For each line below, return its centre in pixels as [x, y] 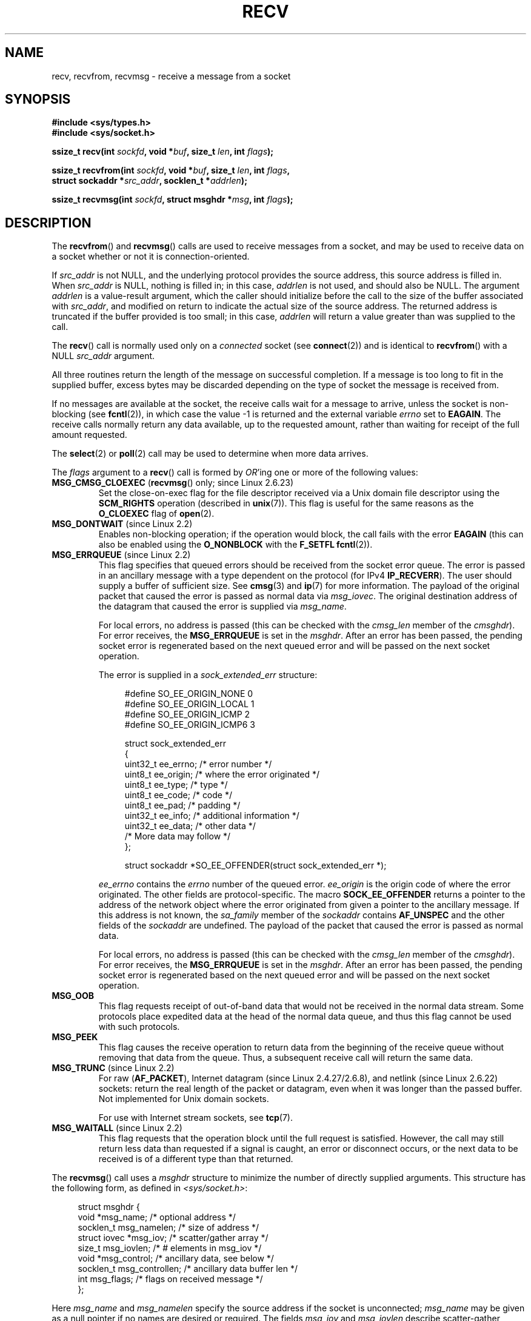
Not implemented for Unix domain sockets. [184, 1099]
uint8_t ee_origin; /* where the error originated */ [222, 775]
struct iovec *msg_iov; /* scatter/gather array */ [173, 1238]
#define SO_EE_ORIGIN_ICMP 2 [187, 714]
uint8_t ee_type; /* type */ [176, 785]
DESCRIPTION [48, 223]
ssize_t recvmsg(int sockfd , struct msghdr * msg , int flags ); [172, 200]
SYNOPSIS [38, 99]
